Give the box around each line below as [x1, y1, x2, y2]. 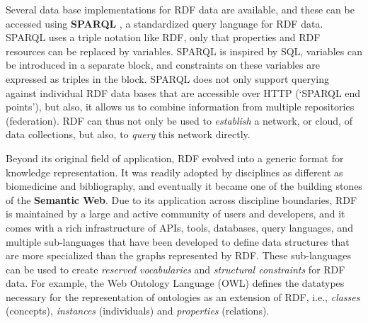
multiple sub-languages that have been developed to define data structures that [6, 234, 350, 249]
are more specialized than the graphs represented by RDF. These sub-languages [6, 248, 352, 263]
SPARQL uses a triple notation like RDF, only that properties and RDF [6, 30, 321, 45]
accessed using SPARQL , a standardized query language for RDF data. [6, 16, 323, 30]
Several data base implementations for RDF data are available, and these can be [6, 2, 355, 16]
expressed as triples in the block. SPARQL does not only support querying [6, 71, 330, 86]
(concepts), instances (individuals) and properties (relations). [6, 303, 270, 318]
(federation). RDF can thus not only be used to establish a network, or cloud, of [6, 113, 352, 127]
